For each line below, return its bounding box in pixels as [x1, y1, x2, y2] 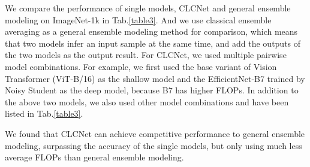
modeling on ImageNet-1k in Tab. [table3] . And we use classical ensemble [5, 13, 272, 26]
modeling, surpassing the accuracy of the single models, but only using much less [5, 139, 302, 151]
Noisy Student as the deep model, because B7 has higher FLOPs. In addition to [5, 84, 299, 96]
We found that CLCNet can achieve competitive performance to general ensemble [5, 127, 305, 139]
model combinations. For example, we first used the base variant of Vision [5, 60, 277, 72]
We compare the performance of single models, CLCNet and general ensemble [5, 2, 291, 14]
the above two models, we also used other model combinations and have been [5, 95, 289, 108]
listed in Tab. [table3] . [5, 107, 83, 120]
